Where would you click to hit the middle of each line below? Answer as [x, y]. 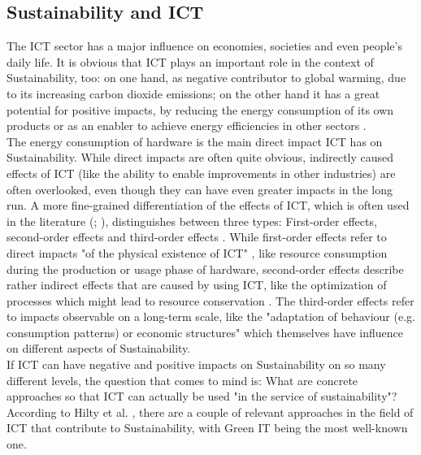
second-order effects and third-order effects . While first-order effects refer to [197, 237]
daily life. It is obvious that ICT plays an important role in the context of [190, 61]
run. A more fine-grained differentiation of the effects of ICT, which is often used [208, 205]
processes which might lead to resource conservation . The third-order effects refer [210, 300]
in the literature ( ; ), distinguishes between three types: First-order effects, [192, 221]
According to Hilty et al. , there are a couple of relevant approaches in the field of [210, 412]
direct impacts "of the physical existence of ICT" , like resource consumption [197, 252]
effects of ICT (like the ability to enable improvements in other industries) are [201, 173]
